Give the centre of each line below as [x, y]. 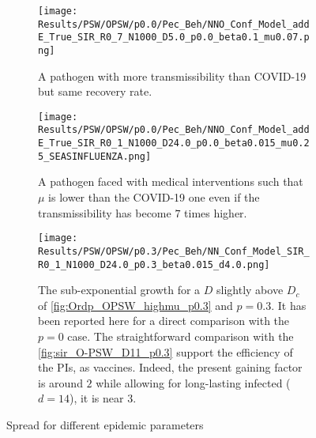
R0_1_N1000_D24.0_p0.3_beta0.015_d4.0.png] [154, 264]
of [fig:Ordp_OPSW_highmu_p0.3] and [135, 305]
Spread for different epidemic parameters [105, 424]
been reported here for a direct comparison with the [164, 321]
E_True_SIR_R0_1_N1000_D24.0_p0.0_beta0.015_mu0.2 [174, 143]
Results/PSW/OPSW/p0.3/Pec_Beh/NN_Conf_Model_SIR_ [174, 251]
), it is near [96, 398]
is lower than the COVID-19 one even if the [154, 197]
